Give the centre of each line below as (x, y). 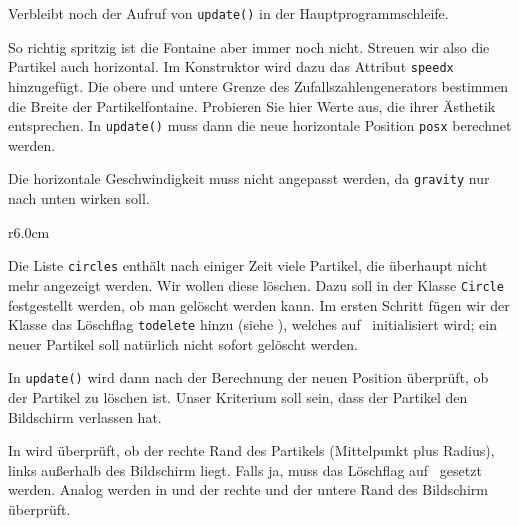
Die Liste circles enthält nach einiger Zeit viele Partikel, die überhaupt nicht (248, 265)
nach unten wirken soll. (79, 198)
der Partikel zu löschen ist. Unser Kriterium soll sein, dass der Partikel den (238, 397)
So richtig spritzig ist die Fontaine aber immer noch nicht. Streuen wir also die (249, 46)
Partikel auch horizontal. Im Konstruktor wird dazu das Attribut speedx (231, 66)
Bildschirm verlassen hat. (85, 416)
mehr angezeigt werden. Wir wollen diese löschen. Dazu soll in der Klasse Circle (256, 284)
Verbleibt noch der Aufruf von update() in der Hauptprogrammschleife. (228, 13)
